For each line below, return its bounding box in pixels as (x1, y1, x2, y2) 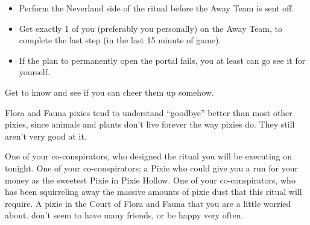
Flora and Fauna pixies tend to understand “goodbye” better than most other (5, 106, 293, 119)
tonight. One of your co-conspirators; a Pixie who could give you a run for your (5, 161, 298, 174)
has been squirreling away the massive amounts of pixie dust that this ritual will (5, 185, 302, 198)
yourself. (19, 66, 50, 78)
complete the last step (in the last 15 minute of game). (19, 34, 221, 46)
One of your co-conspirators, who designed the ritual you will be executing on (5, 150, 293, 162)
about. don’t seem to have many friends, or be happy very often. (5, 209, 244, 221)
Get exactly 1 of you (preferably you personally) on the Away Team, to (19, 22, 283, 34)
